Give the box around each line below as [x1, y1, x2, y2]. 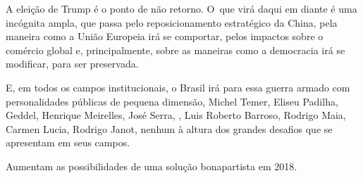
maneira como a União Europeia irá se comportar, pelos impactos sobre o [6, 29, 324, 44]
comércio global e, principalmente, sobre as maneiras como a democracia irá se [6, 42, 345, 57]
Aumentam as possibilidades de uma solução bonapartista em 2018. [6, 158, 297, 173]
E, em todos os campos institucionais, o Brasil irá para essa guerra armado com [6, 80, 350, 94]
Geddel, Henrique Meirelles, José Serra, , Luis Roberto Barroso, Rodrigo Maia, [6, 108, 346, 122]
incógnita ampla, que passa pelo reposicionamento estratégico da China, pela [6, 15, 338, 30]
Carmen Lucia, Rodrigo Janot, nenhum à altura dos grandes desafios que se [6, 121, 333, 136]
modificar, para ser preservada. [6, 56, 139, 71]
